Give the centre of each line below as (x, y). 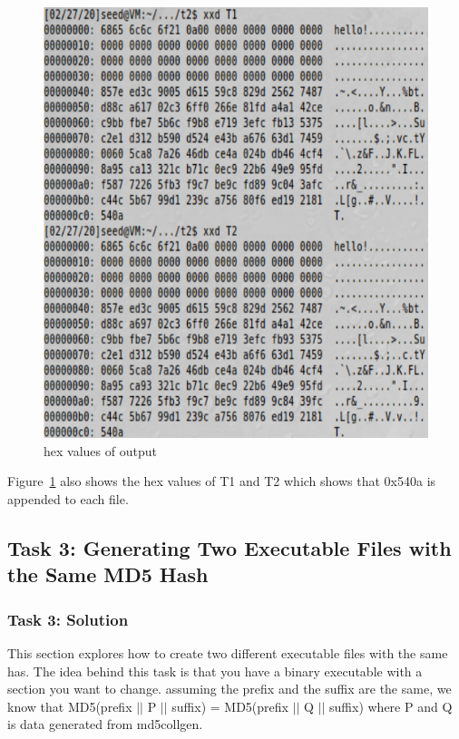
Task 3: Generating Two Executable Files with (229, 547)
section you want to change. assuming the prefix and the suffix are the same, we (229, 689)
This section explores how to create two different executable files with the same (228, 652)
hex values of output (100, 450)
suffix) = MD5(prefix (230, 706)
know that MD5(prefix (70, 706)
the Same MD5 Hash (108, 574)
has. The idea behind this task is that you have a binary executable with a (215, 671)
